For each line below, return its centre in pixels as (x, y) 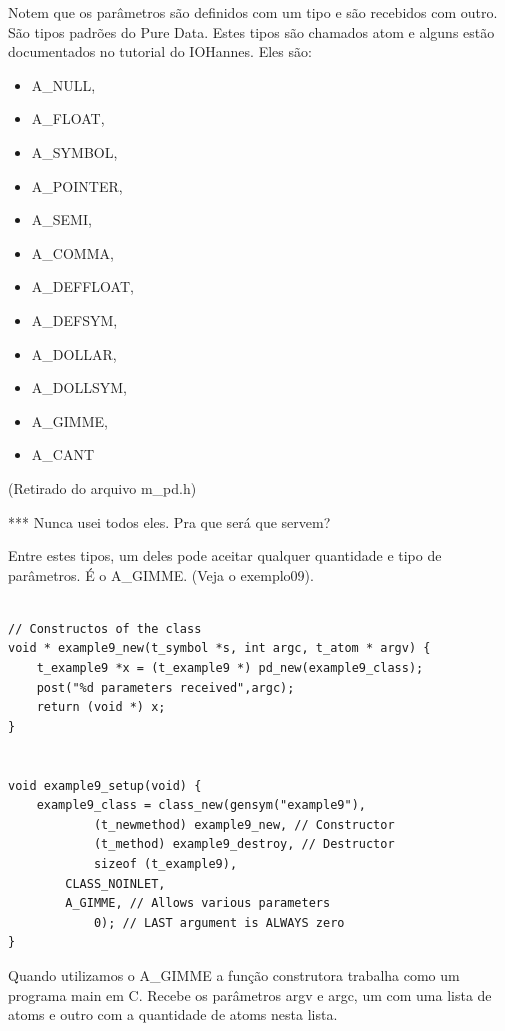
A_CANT (63, 454)
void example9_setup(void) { (105, 785)
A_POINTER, (77, 185)
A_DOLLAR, (74, 353)
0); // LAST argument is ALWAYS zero (219, 922)
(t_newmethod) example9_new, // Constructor (244, 824)
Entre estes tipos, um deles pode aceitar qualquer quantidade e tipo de (225, 555)
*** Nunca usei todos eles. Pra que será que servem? (169, 521)
